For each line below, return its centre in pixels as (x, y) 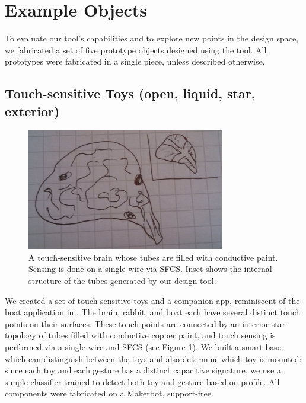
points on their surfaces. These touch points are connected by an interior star (145, 323)
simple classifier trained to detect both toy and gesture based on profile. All (142, 381)
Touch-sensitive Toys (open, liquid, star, (130, 93)
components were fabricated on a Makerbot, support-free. (109, 393)
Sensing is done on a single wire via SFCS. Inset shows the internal (150, 269)
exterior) (32, 111)
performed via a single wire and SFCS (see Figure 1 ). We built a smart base (143, 347)
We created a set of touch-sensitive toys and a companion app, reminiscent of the (152, 300)
